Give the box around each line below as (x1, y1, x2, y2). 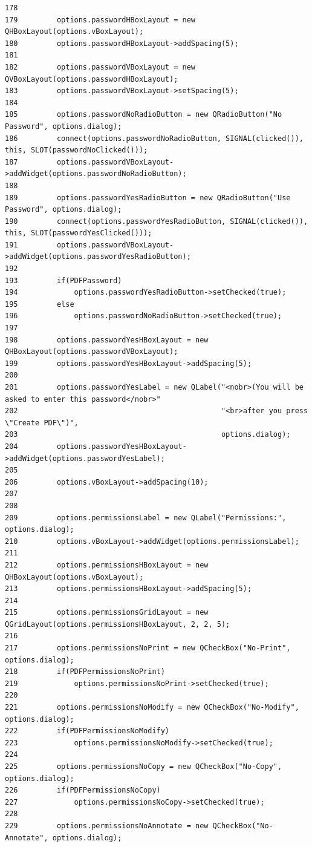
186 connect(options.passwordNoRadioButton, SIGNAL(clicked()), (5, 134, 304, 143)
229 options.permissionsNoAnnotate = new (5, 821, 209, 830)
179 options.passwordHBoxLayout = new (5, 15, 195, 24)
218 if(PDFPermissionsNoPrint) (5, 667, 165, 676)
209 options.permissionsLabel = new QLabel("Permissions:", (5, 513, 287, 522)
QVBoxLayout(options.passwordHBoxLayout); (5, 74, 178, 83)
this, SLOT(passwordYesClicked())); (5, 229, 152, 238)
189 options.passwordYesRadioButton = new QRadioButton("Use (5, 193, 291, 202)
